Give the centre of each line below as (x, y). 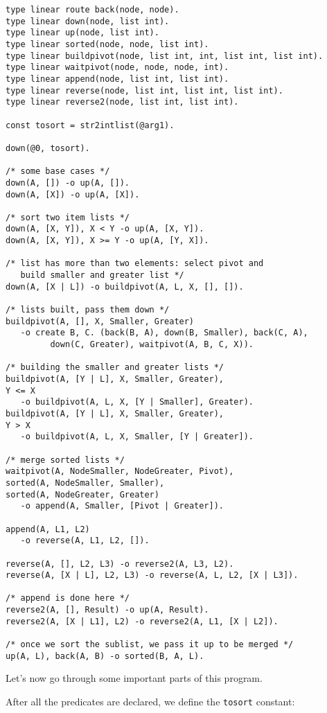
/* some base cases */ (58, 171)
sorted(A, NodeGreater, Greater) (82, 494)
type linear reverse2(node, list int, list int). (122, 102)
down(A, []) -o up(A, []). (68, 183)
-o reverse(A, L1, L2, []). (85, 541)
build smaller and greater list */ (102, 275)
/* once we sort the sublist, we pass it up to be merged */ (150, 645)
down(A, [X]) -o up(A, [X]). (73, 194)
